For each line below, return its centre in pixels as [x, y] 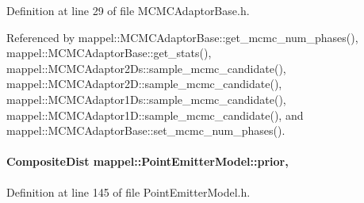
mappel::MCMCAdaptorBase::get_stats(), [109, 53]
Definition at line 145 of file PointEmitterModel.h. [128, 192]
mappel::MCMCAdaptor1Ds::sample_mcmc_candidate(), [146, 99]
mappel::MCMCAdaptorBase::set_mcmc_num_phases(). [146, 130]
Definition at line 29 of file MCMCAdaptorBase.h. [128, 10]
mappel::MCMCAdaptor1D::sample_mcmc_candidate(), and [155, 115]
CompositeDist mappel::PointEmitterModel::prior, [148, 161]
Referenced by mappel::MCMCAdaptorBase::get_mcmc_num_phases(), [182, 37]
